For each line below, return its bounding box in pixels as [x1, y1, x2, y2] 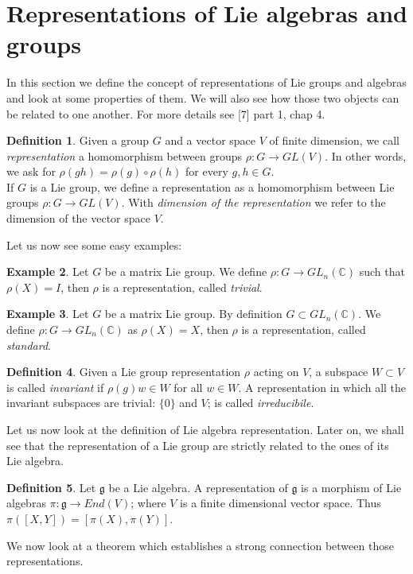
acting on [253, 363, 299, 380]
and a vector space [165, 132, 256, 149]
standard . [6, 336, 51, 353]
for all [173, 378, 203, 395]
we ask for [6, 163, 56, 180]
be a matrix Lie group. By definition [104, 305, 282, 322]
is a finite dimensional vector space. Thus [180, 494, 381, 511]
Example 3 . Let [6, 305, 89, 322]
